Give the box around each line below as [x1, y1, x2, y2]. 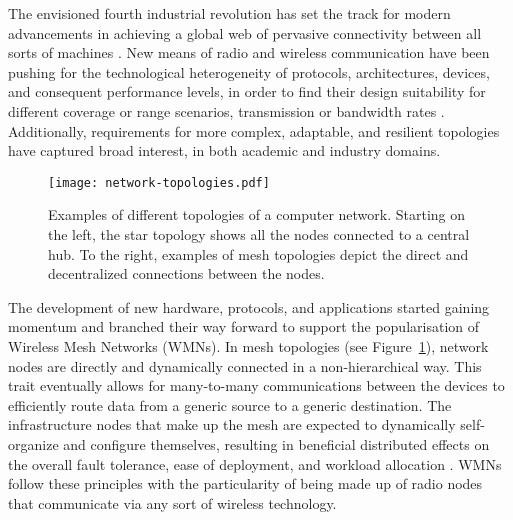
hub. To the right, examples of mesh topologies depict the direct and [48, 243, 469, 264]
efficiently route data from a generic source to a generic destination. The [8, 394, 452, 415]
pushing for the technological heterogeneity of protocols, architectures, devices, [8, 61, 490, 82]
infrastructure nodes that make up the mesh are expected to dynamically [8, 414, 456, 435]
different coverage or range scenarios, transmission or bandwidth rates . [8, 100, 445, 121]
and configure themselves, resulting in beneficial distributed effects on [63, 433, 490, 454]
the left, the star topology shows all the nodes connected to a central [48, 224, 470, 244]
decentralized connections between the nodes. [48, 263, 325, 284]
